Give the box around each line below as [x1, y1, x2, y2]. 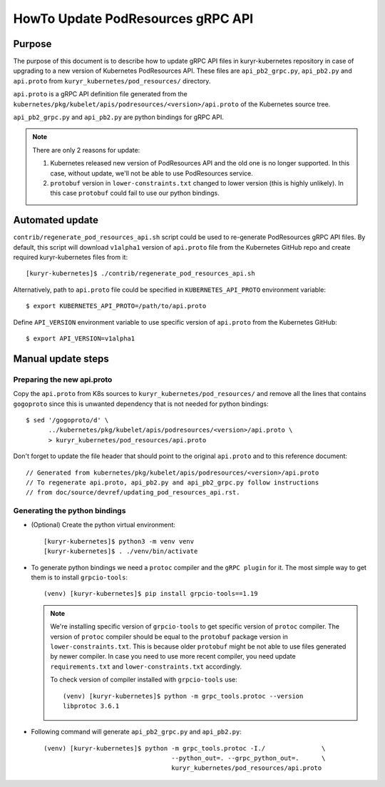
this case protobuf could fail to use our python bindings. [50, 189, 220, 198]
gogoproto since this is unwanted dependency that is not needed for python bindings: [13, 400, 269, 408]
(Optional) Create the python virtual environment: [31, 521, 176, 529]
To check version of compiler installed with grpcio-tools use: [50, 675, 238, 684]
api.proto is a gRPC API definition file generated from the [13, 90, 188, 98]
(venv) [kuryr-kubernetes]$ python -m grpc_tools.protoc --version [63, 692, 304, 700]
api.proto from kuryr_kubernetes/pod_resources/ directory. [13, 76, 211, 85]
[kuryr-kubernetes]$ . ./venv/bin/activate [43, 547, 198, 556]
